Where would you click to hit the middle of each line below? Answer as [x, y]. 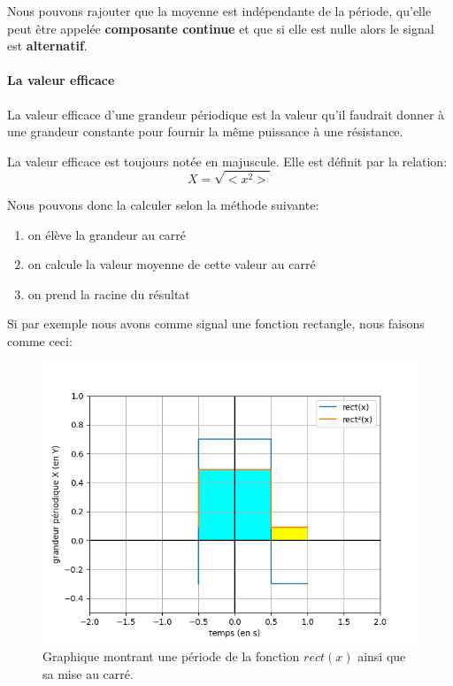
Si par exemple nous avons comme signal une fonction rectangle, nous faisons [216, 324]
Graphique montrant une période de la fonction [171, 656]
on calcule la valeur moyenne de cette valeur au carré [172, 264]
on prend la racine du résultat [109, 293]
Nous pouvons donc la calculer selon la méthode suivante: [163, 204]
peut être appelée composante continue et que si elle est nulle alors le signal [221, 28]
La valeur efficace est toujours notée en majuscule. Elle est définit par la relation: [227, 161]
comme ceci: [40, 340]
